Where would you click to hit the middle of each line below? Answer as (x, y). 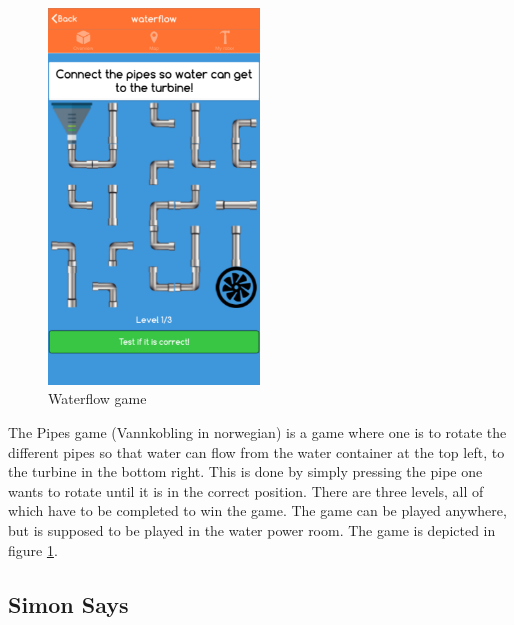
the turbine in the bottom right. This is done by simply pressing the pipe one (245, 471)
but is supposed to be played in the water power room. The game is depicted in (252, 529)
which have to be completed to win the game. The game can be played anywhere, (257, 510)
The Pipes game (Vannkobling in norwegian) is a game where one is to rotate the (257, 432)
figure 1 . (33, 549)
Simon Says (68, 603)
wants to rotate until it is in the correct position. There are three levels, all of (246, 490)
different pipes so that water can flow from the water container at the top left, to (256, 451)
